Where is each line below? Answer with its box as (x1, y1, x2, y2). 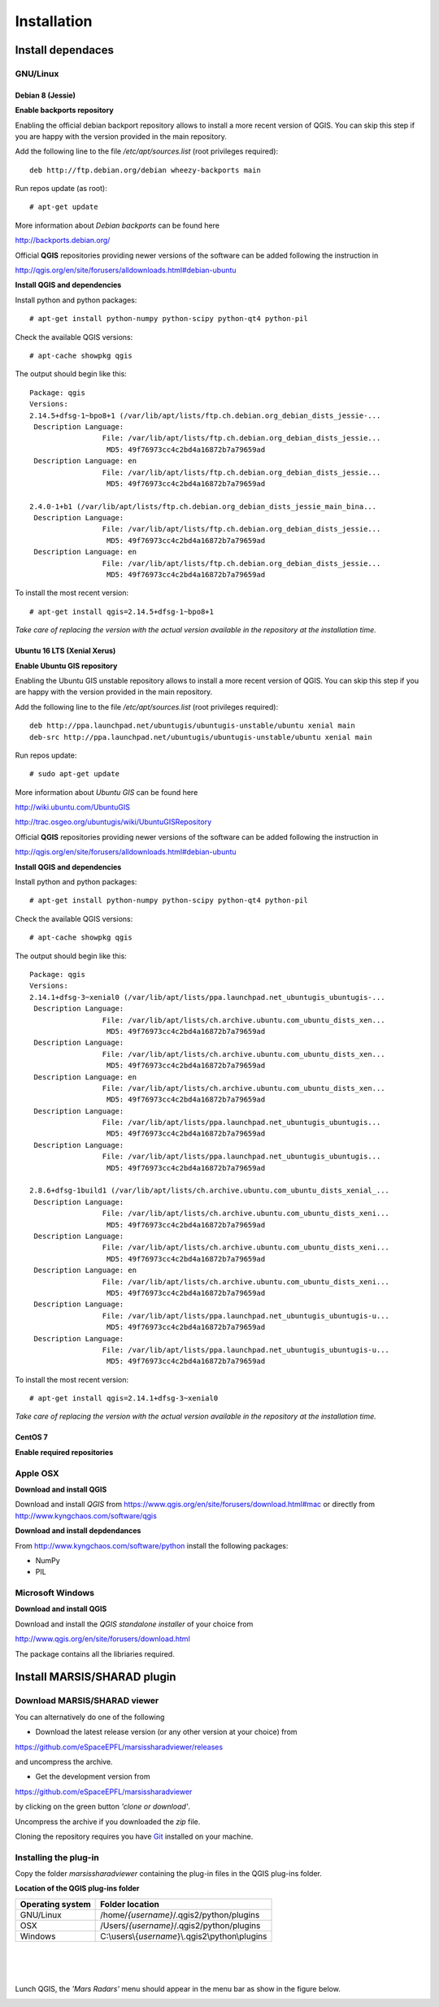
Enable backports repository (15, 106, 114, 115)
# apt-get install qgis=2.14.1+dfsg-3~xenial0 (29, 1394, 219, 1403)
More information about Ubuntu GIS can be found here (15, 787, 198, 797)
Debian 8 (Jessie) (15, 90, 76, 100)
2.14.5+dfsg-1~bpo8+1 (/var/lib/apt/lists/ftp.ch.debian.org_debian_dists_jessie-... (29, 411, 381, 420)
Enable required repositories (15, 1447, 114, 1457)
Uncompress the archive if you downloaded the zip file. (15, 1817, 201, 1827)
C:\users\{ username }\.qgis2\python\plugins (100, 1931, 267, 1942)
